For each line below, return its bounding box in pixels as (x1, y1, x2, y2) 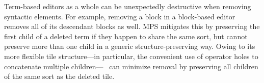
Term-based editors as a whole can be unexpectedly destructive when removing (4, 1, 251, 11)
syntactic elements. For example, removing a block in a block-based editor (4, 11, 235, 21)
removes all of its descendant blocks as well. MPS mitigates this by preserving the (4, 21, 260, 32)
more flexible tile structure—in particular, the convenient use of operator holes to (4, 50, 258, 61)
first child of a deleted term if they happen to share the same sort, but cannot (4, 31, 248, 41)
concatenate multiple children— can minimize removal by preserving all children (4, 61, 258, 71)
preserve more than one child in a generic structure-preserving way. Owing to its (4, 41, 255, 51)
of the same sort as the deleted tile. (4, 71, 115, 81)
